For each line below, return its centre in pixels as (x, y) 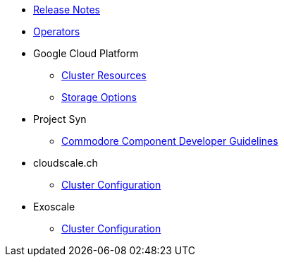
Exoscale (54, 207)
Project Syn (60, 119)
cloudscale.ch (66, 163)
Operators (57, 31)
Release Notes (67, 10)
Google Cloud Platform (86, 53)
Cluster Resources (104, 75)
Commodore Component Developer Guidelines (170, 141)
